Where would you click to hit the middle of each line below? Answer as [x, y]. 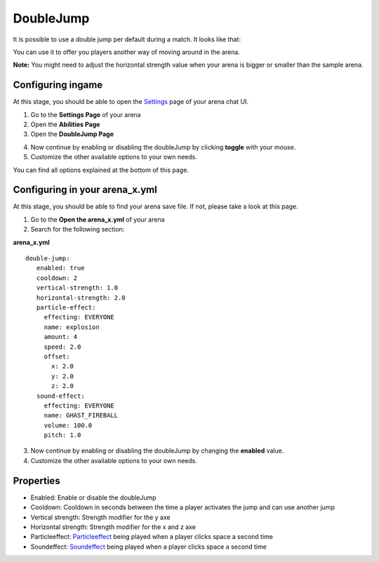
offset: [57, 356]
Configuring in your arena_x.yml [85, 190]
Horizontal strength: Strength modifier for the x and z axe [113, 527]
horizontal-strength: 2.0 [81, 297]
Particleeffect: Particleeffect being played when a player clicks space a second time [152, 537]
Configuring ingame [58, 85]
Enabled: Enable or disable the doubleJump [94, 497]
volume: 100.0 [68, 425]
